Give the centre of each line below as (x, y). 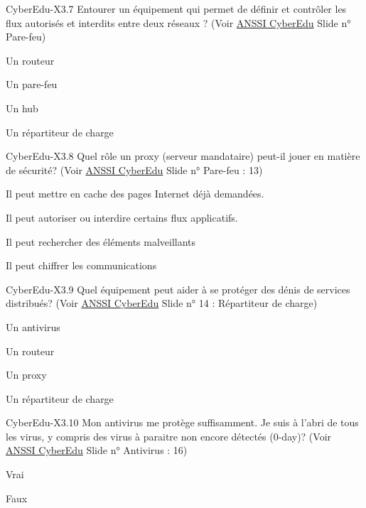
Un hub (22, 108)
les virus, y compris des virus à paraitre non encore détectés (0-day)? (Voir (169, 436)
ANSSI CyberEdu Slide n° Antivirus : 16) (97, 450)
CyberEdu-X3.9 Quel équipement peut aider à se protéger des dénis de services (178, 289)
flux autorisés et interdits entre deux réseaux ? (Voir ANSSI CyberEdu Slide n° (178, 22)
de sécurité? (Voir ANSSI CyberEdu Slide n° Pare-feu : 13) (134, 169)
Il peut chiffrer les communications (81, 265)
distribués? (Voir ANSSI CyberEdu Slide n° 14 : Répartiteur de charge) (162, 303)
